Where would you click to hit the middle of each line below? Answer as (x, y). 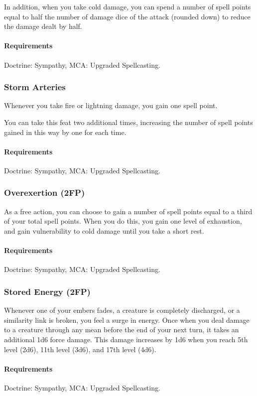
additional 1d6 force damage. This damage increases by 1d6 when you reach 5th (126, 339)
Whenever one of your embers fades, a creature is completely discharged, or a (122, 310)
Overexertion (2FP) (45, 193)
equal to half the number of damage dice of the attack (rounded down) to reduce (127, 16)
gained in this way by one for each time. (65, 132)
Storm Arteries (35, 87)
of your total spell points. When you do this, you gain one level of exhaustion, (123, 221)
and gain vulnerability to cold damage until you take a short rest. (104, 230)
